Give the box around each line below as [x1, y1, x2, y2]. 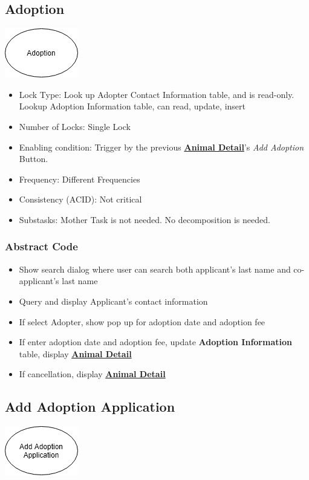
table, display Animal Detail [19, 347, 132, 360]
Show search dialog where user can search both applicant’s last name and [19, 262, 291, 275]
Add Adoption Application [5, 397, 175, 416]
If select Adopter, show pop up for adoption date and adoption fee [19, 315, 265, 328]
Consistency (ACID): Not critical [19, 193, 142, 206]
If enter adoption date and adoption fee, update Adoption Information [19, 336, 292, 348]
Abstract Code [5, 239, 78, 254]
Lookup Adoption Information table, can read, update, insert [19, 100, 246, 112]
